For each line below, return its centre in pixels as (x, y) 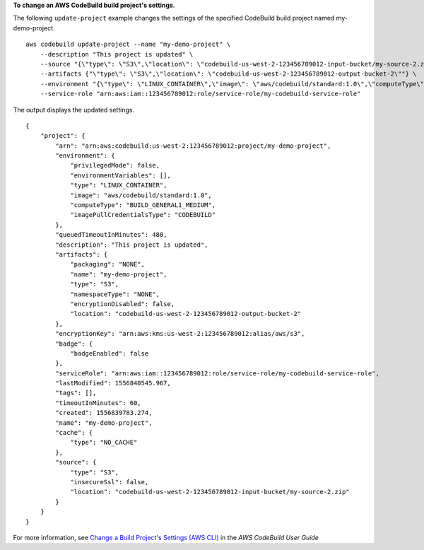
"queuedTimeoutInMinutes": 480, (111, 235)
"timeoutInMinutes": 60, (98, 403)
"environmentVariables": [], (120, 175)
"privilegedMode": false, (115, 165)
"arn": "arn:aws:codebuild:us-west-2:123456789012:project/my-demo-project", (193, 146)
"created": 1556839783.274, (104, 413)
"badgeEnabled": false (110, 353)
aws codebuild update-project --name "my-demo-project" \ (128, 45)
